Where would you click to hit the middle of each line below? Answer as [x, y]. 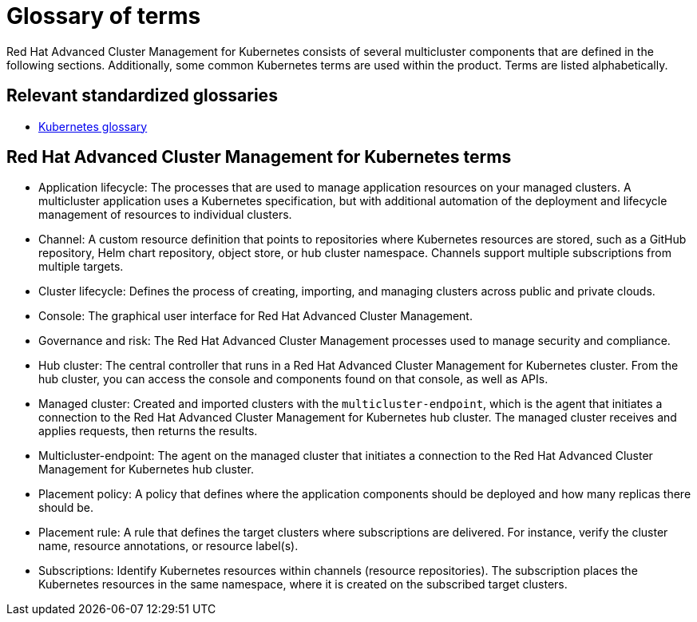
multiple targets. [81, 267]
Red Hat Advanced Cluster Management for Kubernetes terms [259, 157]
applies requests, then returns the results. [148, 431]
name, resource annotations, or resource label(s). [168, 546]
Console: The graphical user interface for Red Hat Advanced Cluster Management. [255, 316]
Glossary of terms [104, 16]
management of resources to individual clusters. [165, 215]
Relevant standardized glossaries [142, 96]
